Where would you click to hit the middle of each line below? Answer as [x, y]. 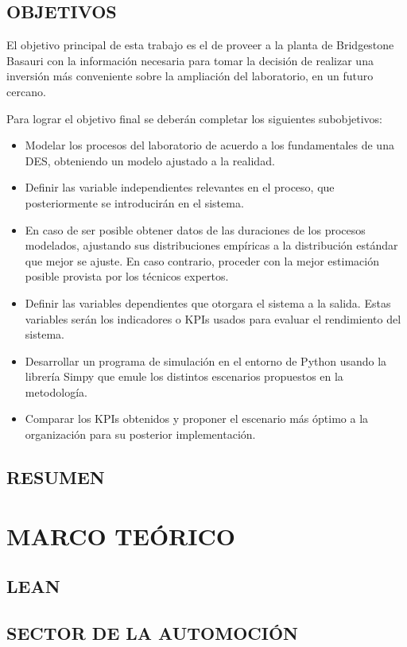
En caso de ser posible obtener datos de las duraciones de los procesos [195, 229]
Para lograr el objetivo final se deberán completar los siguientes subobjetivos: [194, 118]
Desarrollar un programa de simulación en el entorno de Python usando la [206, 360]
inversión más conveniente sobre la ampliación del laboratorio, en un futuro [190, 76]
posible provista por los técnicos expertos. [127, 276]
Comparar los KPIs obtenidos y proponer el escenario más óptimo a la [197, 418]
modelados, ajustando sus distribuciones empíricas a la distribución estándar [211, 245]
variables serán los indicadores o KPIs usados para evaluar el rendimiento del [213, 318]
